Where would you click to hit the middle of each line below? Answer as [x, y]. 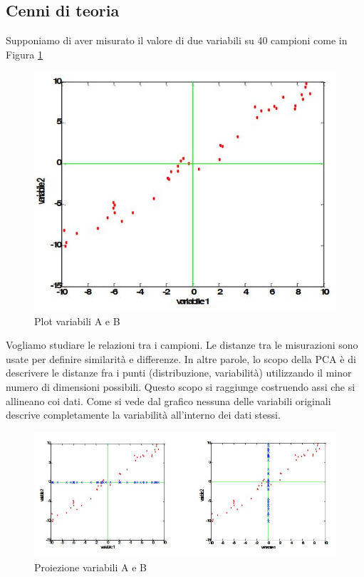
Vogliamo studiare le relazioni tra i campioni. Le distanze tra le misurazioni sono [182, 345]
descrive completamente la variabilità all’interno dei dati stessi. [143, 415]
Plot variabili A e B [77, 321]
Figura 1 [24, 54]
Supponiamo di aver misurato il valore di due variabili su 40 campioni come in [177, 40]
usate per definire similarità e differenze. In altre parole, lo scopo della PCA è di [181, 358]
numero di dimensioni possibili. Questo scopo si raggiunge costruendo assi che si [181, 387]
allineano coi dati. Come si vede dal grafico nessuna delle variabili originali [168, 400]
